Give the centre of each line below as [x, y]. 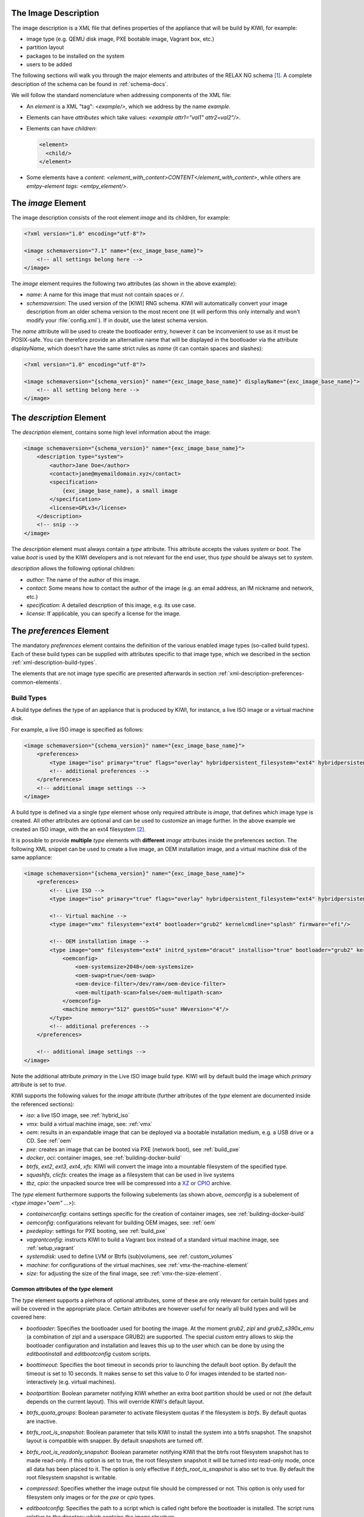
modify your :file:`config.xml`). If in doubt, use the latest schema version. [117, 320]
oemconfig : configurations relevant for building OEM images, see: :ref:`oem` [121, 1222]
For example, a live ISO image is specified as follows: [77, 729]
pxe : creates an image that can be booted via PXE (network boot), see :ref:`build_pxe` [133, 1149]
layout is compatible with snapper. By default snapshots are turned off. [115, 1441]
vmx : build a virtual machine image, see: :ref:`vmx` [89, 1124]
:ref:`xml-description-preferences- [261, 674]
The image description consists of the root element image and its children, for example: [120, 218]
